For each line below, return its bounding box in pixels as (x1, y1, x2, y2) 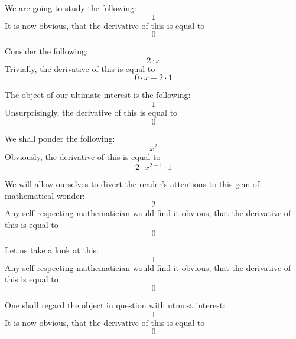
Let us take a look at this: (5, 244, 99, 256)
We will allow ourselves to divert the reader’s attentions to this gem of (5, 177, 260, 190)
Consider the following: (5, 45, 88, 57)
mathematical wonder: (5, 189, 85, 201)
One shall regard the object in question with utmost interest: (5, 299, 225, 311)
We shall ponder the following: (5, 132, 115, 144)
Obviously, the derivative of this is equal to (5, 151, 161, 163)
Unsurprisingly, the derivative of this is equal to (5, 106, 178, 118)
